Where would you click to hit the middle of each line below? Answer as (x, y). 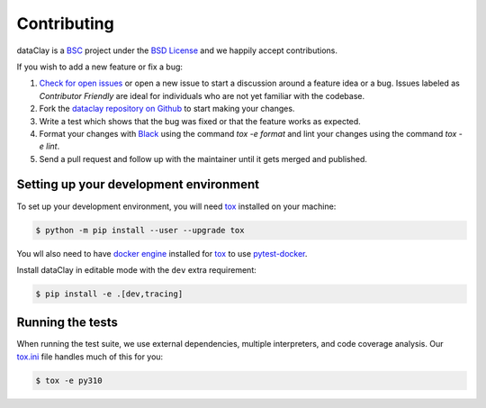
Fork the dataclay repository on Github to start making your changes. (167, 109)
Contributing (65, 23)
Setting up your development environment (138, 185)
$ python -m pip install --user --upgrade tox (140, 230)
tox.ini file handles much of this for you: (90, 357)
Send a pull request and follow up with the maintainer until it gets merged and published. (203, 159)
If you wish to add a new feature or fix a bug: (100, 67)
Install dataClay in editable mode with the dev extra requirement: (136, 269)
